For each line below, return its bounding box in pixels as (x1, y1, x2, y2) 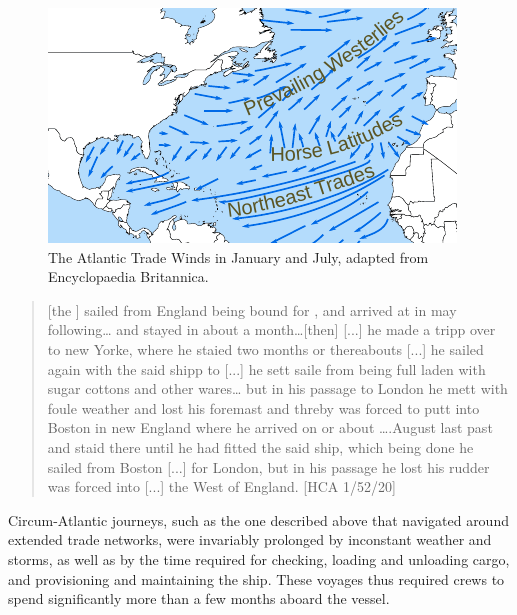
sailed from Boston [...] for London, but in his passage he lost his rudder (47, 456, 490, 477)
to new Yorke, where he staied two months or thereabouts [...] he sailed (47, 338, 484, 359)
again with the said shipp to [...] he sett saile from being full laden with (47, 358, 486, 379)
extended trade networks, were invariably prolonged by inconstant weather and (8, 529, 492, 550)
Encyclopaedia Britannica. (48, 266, 209, 287)
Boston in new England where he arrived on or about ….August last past (47, 417, 493, 438)
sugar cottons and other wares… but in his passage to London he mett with (47, 378, 508, 399)
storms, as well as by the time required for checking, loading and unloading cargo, (8, 548, 510, 569)
